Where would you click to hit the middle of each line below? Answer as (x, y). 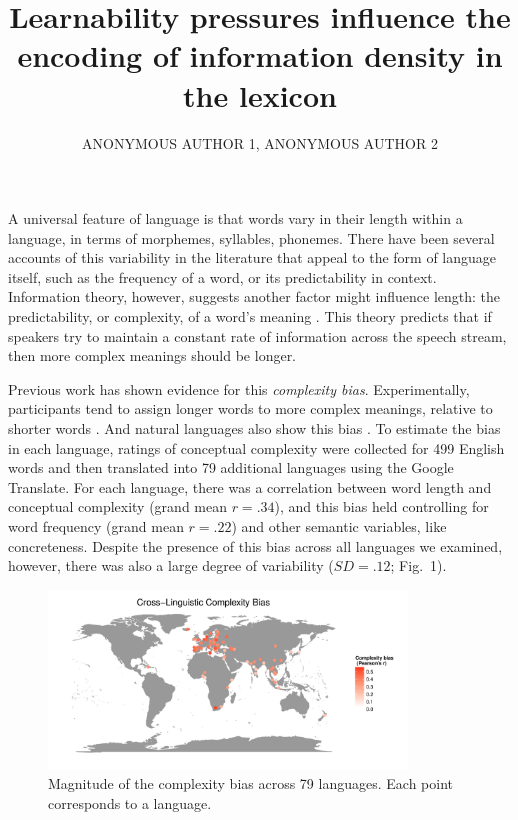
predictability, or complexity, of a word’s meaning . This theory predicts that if (250, 316)
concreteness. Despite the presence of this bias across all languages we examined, (255, 545)
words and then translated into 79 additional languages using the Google (231, 467)
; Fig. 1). (418, 565)
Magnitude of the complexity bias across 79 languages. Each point (250, 783)
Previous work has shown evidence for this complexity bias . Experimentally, (239, 388)
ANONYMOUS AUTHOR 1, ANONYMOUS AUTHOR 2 (260, 142)
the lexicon (260, 94)
